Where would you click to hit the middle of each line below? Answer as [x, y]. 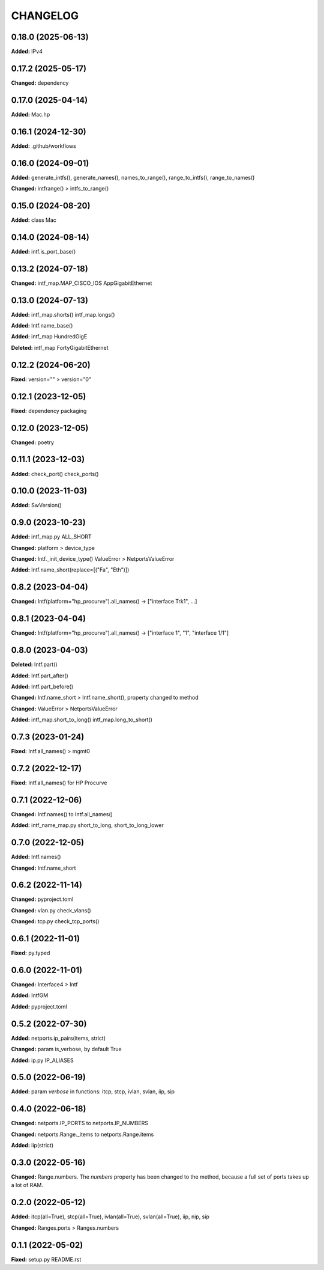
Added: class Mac [34, 220]
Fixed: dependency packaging [49, 411]
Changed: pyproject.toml [42, 899]
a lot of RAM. [27, 1185]
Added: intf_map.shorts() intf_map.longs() [63, 314]
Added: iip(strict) [32, 1146]
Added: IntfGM [30, 995]
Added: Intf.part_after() [40, 676]
